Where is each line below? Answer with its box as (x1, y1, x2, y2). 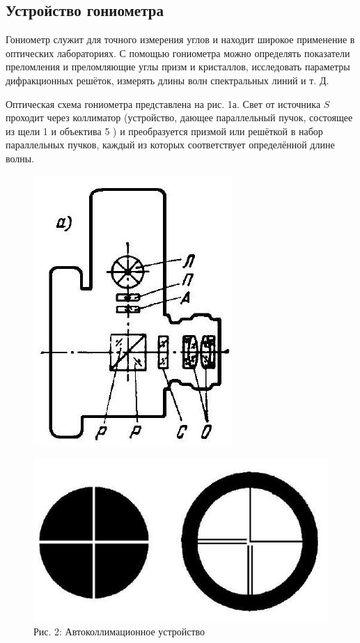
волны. (6, 150, 35, 165)
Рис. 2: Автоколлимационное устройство (33, 624, 205, 639)
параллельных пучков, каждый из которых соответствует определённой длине (6, 137, 335, 152)
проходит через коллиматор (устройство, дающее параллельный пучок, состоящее (6, 110, 353, 125)
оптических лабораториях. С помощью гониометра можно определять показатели (6, 45, 350, 60)
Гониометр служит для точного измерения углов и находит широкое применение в (6, 32, 355, 47)
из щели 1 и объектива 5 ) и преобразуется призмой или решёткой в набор (6, 123, 323, 138)
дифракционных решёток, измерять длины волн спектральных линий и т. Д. (6, 72, 329, 87)
